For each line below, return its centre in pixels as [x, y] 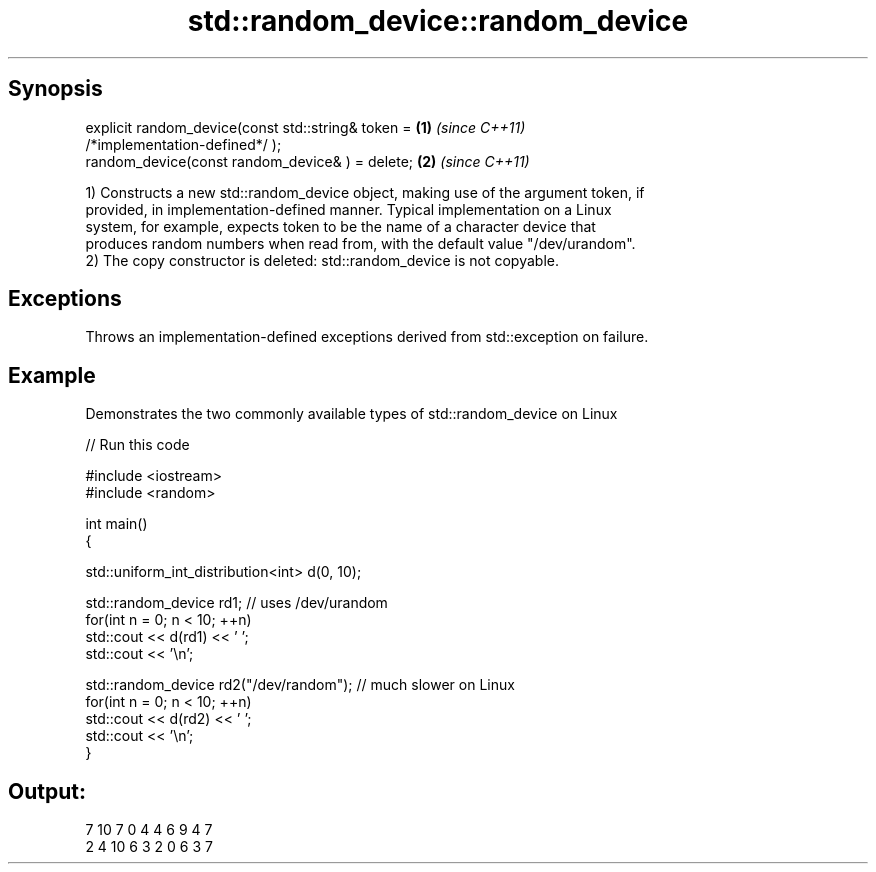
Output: [47, 791]
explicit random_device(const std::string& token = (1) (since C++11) [305, 127]
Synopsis [55, 89]
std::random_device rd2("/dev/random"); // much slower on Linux [300, 685]
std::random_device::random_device [438, 21]
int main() [116, 524]
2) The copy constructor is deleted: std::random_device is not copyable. [322, 260]
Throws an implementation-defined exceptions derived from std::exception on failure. [367, 337]
